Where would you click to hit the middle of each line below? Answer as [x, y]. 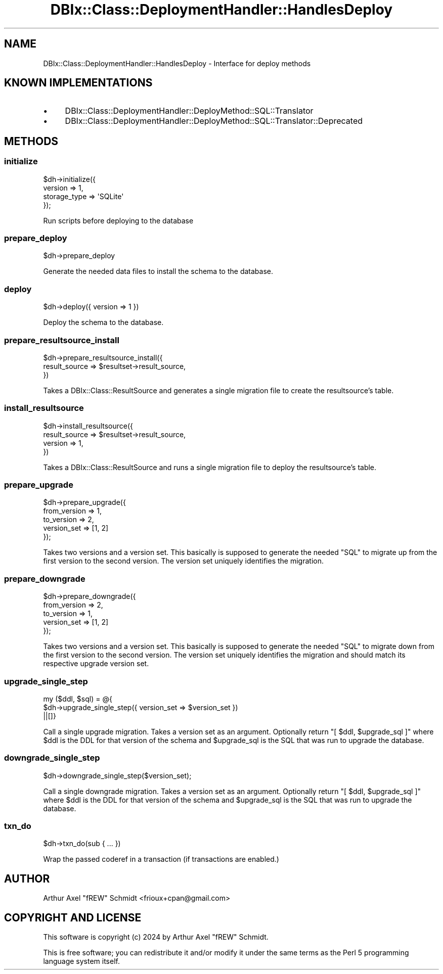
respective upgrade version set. [96, 664]
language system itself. [81, 961]
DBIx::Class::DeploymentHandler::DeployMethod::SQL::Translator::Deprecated [214, 121]
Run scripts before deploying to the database [118, 220]
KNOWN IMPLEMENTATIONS [78, 83]
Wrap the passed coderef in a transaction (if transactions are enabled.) [161, 859]
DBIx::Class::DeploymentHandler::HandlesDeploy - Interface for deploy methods [177, 63]
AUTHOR [27, 878]
